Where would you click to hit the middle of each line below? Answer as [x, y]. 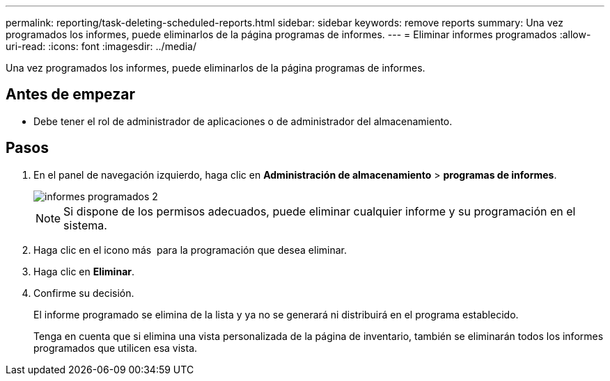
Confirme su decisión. [84, 293]
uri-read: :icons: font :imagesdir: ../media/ [101, 46]
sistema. [85, 225]
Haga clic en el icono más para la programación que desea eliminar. [190, 250]
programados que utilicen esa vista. [116, 348]
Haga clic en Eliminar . [84, 271]
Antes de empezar [70, 95]
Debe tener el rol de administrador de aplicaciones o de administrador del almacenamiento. [243, 121]
